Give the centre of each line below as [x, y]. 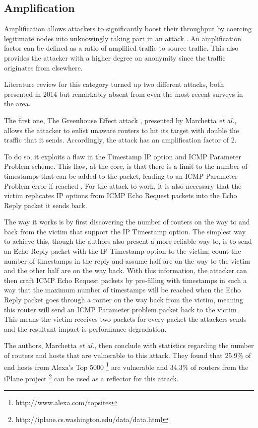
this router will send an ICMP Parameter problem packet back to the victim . [123, 309]
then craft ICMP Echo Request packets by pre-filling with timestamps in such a [126, 280]
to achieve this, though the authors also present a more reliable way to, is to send [128, 241]
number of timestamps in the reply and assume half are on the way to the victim [127, 260]
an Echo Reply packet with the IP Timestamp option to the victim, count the [123, 251]
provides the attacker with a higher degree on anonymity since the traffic [115, 57]
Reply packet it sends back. [46, 205]
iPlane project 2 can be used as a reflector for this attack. [91, 377]
